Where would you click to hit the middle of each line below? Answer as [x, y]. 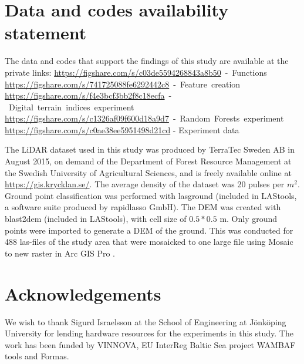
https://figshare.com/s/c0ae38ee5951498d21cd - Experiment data [122, 129]
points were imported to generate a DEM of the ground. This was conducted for [149, 230]
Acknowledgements [83, 293]
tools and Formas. [37, 356]
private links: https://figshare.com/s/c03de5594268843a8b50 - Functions [136, 72]
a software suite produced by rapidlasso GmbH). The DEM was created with [143, 207]
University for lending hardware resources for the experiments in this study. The [149, 333]
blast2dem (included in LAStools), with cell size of [96, 219]
